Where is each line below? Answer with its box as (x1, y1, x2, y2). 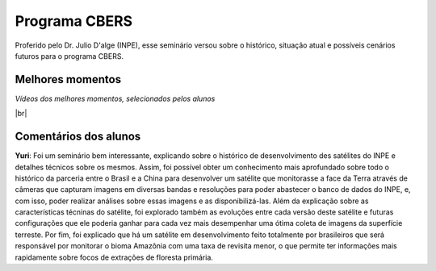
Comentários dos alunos (15, 130, 141, 144)
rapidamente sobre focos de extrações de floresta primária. (15, 252, 214, 262)
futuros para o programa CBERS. (15, 51, 124, 60)
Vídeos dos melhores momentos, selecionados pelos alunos (15, 94, 216, 103)
